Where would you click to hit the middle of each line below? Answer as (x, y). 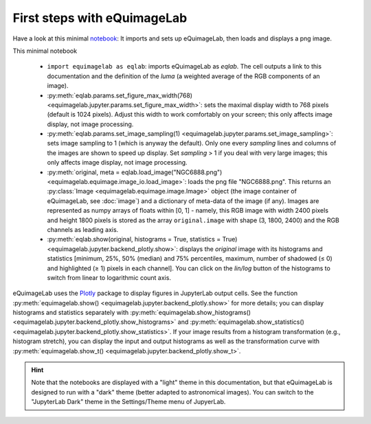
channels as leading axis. (83, 229)
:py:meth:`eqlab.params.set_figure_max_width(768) (120, 95)
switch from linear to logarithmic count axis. (109, 277)
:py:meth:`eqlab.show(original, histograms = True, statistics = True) (142, 239)
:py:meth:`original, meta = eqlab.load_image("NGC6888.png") (135, 172)
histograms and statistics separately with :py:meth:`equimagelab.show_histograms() (132, 313)
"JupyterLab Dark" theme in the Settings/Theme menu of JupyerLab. (128, 402)
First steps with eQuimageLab (100, 18)
